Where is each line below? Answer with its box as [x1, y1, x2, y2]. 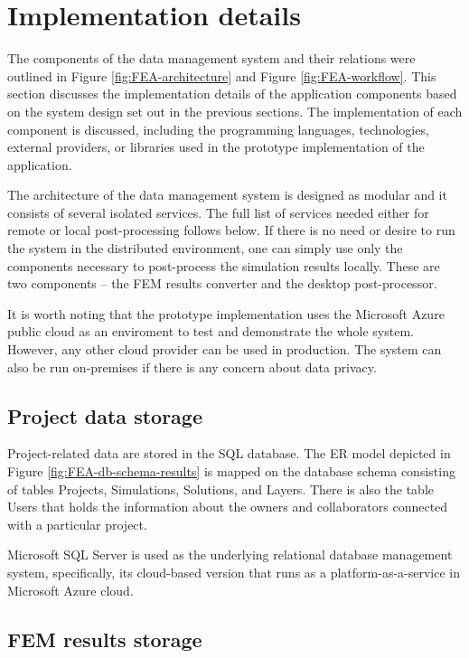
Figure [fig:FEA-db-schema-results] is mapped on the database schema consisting [7, 462, 455, 481]
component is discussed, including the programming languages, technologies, [7, 119, 429, 138]
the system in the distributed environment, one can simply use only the [7, 239, 403, 258]
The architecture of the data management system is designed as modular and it [7, 185, 447, 204]
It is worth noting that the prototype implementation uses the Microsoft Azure [7, 304, 445, 323]
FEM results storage [7, 625, 202, 653]
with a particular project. [7, 514, 147, 533]
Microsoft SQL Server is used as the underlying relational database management [7, 545, 453, 564]
